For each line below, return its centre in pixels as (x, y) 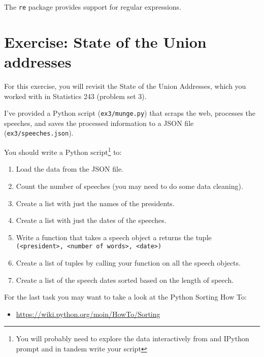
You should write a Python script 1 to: (63, 151)
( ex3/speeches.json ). (39, 133)
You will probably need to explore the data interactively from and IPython (133, 338)
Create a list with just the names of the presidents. (95, 203)
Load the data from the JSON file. (70, 169)
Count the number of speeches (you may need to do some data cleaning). (129, 186)
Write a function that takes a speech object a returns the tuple (114, 237)
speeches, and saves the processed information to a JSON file (99, 123)
